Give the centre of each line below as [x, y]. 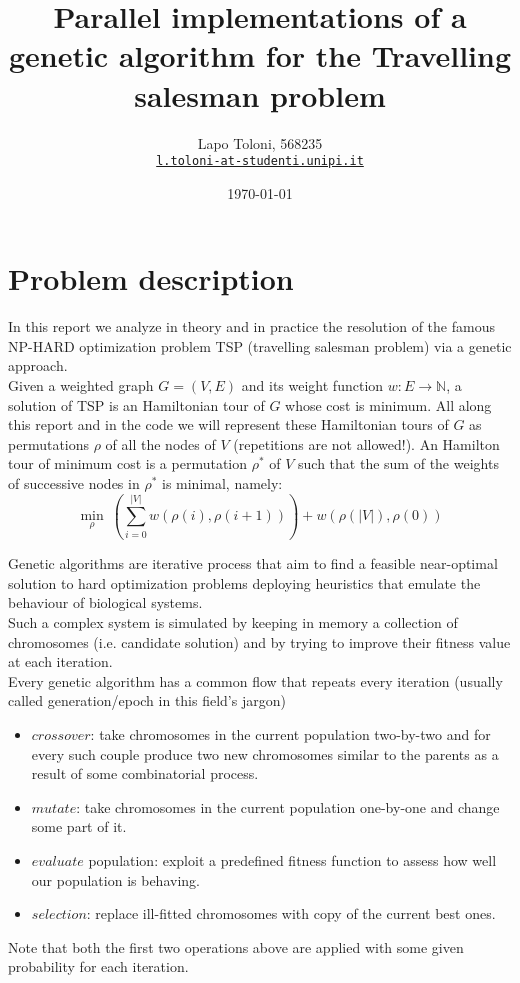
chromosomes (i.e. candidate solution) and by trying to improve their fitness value [259, 641]
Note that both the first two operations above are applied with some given [236, 946]
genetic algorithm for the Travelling [260, 55]
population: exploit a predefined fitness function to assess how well [292, 860]
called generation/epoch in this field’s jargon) [147, 700]
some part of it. [79, 826]
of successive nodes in [74, 483]
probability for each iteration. [98, 966]
